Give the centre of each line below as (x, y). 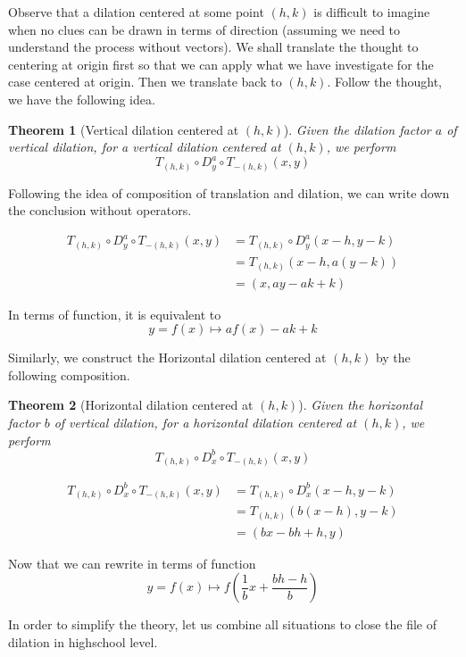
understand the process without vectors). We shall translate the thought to (213, 47)
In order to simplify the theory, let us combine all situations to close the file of (222, 624)
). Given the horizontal (360, 405)
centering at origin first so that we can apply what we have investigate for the (221, 64)
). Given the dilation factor (357, 129)
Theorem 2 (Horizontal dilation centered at (131, 405)
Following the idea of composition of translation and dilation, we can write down (229, 192)
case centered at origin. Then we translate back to (145, 82)
